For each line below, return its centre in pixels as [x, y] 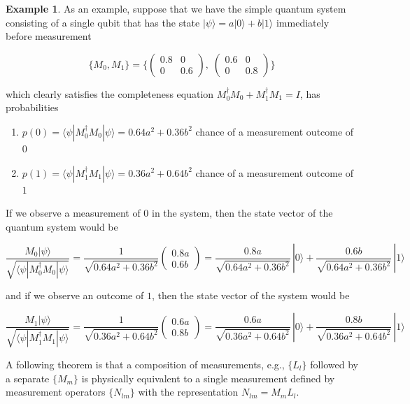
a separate [28, 378]
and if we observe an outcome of [75, 295]
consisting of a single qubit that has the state [103, 22]
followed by [334, 364]
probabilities [32, 107]
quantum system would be [62, 226]
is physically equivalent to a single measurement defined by [208, 378]
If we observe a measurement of [73, 213]
